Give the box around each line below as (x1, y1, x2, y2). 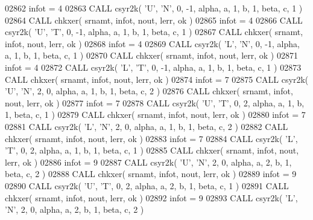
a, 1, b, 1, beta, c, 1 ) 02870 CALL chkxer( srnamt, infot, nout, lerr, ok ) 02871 (5, 49, 298, 62)
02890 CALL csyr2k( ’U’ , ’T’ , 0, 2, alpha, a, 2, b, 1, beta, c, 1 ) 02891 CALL (5, 179, 289, 192)
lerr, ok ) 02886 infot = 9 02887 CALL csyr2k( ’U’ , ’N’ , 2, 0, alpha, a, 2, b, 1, (5, 155, 292, 168)
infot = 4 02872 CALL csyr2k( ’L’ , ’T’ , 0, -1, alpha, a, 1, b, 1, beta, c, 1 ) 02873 (5, 60, 302, 73)
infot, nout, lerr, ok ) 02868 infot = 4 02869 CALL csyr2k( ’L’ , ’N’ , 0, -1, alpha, (5, 37, 300, 50)
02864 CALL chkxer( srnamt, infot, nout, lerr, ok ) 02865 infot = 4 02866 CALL (5, 13, 303, 26)
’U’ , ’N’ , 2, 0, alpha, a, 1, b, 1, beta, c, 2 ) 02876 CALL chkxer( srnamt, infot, (5, 85, 293, 97)
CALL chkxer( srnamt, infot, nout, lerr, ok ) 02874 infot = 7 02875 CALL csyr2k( (5, 73, 309, 85)
